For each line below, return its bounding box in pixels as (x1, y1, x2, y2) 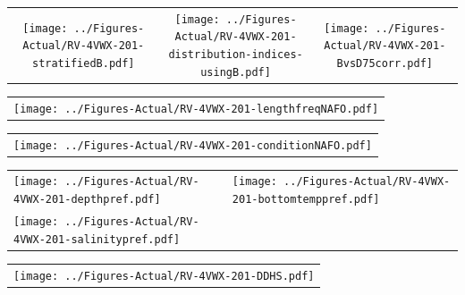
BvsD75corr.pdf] (336, 56, 433, 70)
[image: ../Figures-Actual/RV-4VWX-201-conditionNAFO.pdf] (13, 139, 372, 152)
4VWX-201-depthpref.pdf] (13, 193, 161, 206)
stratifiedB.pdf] (31, 56, 135, 70)
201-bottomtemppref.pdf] (232, 193, 380, 206)
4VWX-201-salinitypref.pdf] (13, 232, 181, 246)
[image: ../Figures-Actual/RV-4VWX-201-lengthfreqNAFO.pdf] (13, 102, 379, 115)
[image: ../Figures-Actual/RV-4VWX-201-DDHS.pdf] (13, 269, 315, 282)
